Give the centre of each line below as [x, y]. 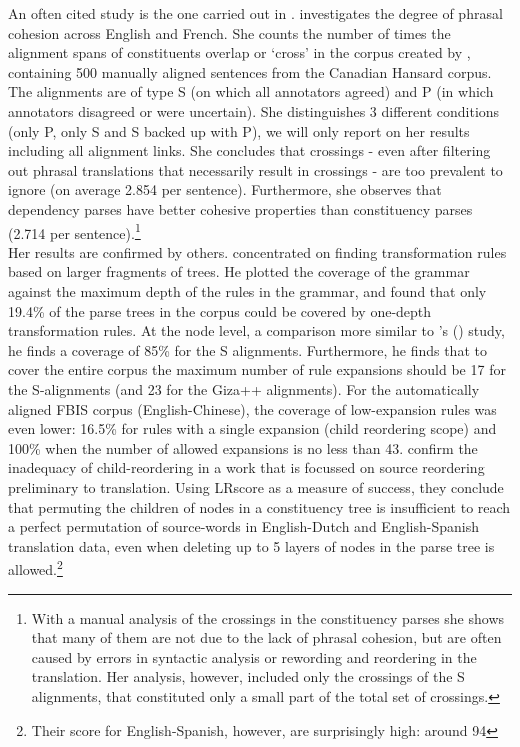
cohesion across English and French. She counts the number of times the [229, 32]
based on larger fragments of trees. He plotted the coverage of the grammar [239, 271]
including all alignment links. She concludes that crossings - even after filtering [249, 150]
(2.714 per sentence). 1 [74, 231]
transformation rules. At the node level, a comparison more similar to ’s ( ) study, [256, 330]
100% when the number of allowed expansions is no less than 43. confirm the [243, 447]
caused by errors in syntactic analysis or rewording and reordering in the [254, 656]
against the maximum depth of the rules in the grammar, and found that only [247, 290]
